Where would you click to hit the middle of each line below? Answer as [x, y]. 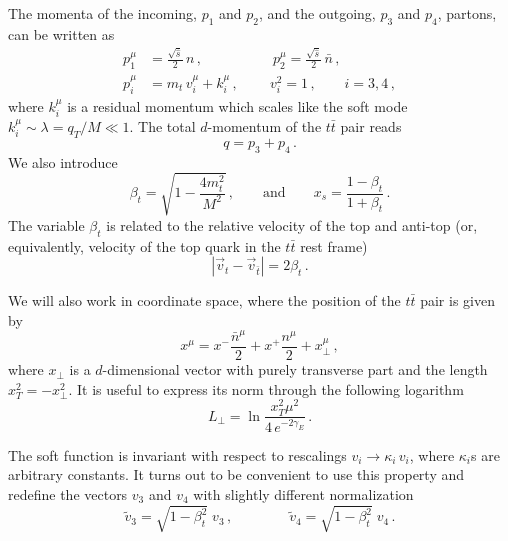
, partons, [467, 13]
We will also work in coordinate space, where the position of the [204, 300]
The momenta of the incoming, [102, 13]
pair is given [457, 300]
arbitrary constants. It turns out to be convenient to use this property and [236, 474]
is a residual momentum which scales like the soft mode [237, 105]
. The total [162, 125]
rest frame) [334, 245]
